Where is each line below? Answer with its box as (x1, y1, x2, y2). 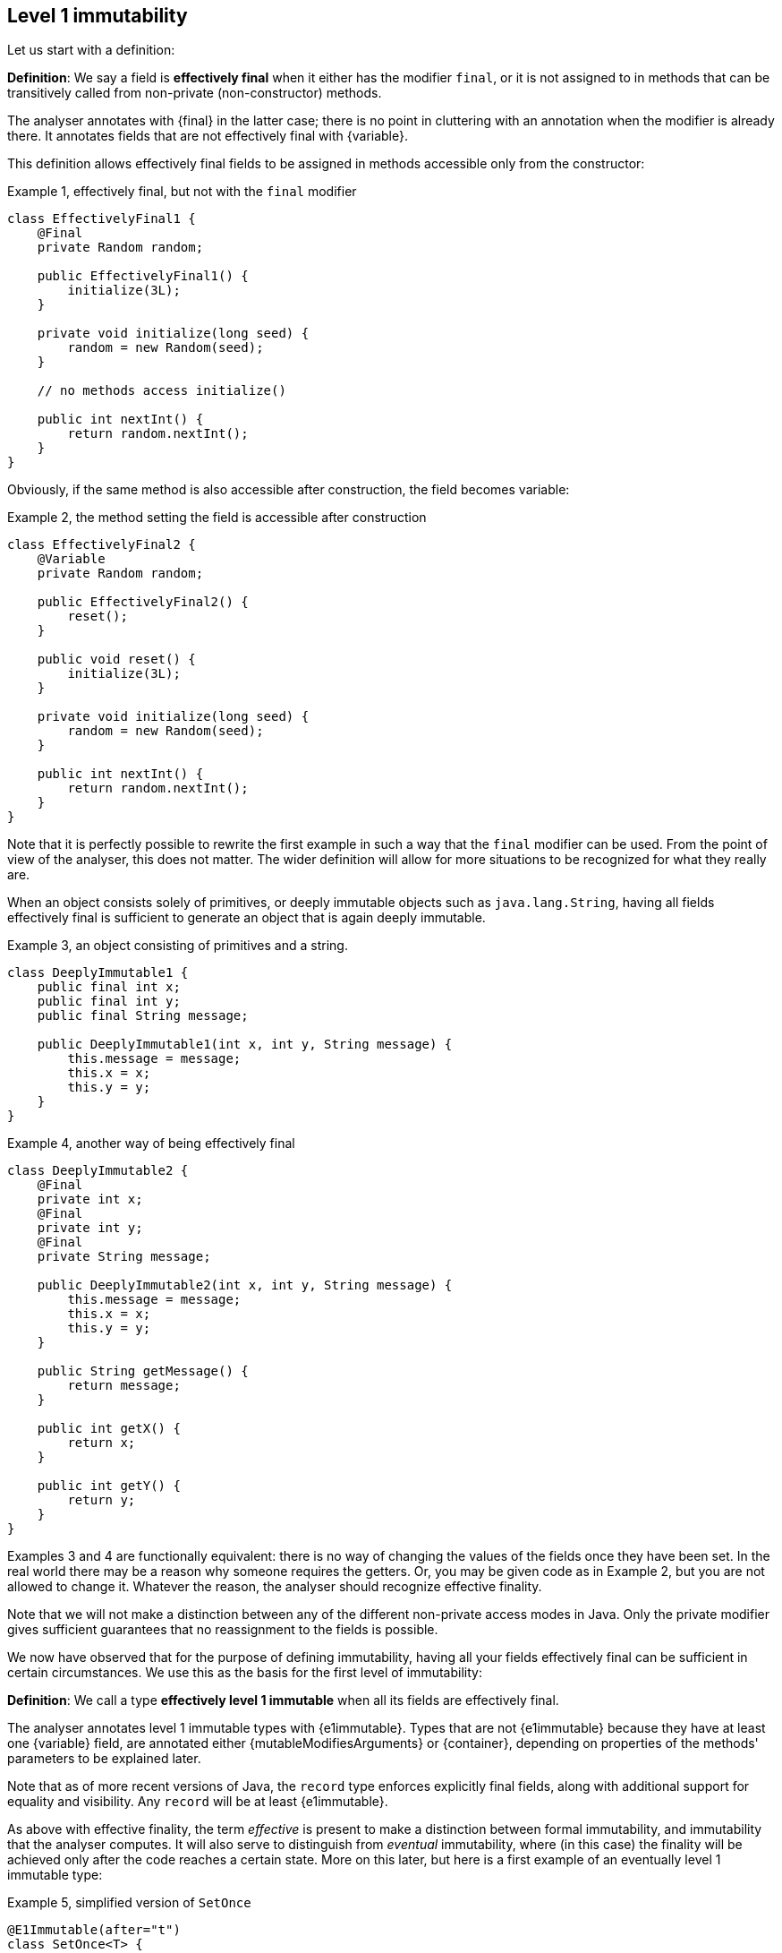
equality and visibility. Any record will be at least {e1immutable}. (7, 1794, 388, 1810)
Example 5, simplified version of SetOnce (7, 1895, 251, 1911)
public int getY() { (37, 1478, 181, 1494)
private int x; (37, 1192, 143, 1207)
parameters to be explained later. (7, 1751, 201, 1767)
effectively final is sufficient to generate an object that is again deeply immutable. (7, 910, 486, 926)
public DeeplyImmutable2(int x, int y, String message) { (37, 1278, 453, 1293)
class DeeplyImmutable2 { (7, 1163, 189, 1178)
